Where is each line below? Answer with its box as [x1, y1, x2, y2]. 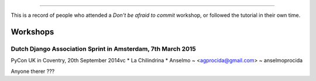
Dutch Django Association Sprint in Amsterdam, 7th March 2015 [11, 44, 196, 52]
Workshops [11, 27, 54, 37]
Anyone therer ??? [11, 68, 55, 75]
